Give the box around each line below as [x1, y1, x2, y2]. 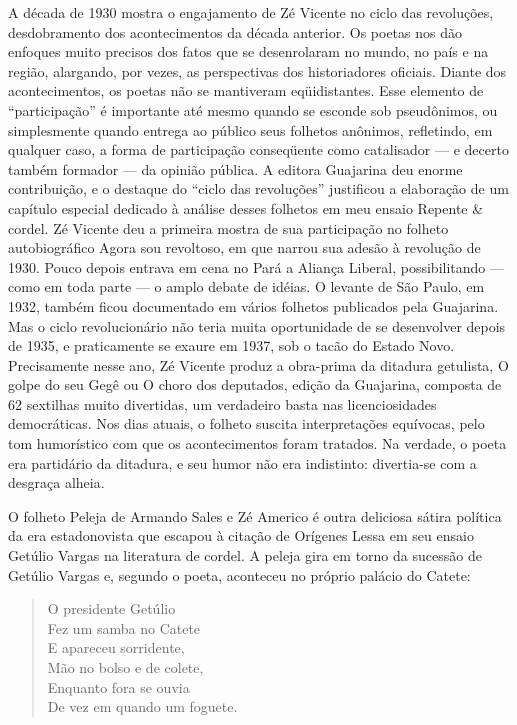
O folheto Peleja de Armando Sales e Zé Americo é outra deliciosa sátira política [8, 505, 502, 526]
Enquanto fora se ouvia [47, 676, 190, 697]
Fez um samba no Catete [47, 617, 201, 638]
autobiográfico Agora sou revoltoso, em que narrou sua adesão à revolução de [8, 237, 481, 258]
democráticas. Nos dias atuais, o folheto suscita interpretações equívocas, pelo [8, 413, 485, 434]
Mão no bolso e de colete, [47, 657, 204, 677]
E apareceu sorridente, [47, 637, 185, 658]
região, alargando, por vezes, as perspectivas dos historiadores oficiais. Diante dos [8, 60, 507, 81]
